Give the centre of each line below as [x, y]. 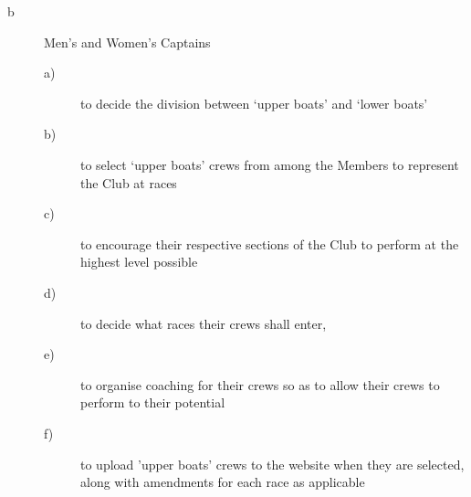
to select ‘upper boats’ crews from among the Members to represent [270, 164]
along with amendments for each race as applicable [223, 482]
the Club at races [129, 182]
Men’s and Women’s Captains [127, 42]
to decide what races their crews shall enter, [204, 323]
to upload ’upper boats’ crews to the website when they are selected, [272, 464]
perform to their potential [153, 402]
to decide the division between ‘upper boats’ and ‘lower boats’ [254, 103]
